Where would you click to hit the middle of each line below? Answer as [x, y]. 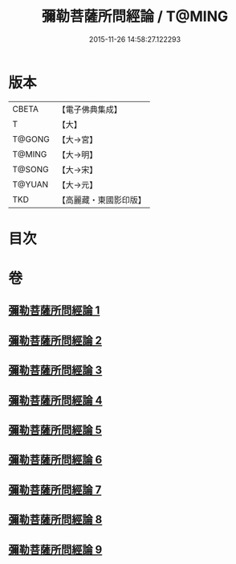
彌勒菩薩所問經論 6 [55, 460]
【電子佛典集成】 [90, 109]
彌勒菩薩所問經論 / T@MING [135, 16]
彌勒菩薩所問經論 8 [55, 520]
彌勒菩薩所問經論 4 [55, 400]
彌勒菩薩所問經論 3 [55, 371]
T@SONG [31, 169]
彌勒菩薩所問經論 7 [55, 490]
